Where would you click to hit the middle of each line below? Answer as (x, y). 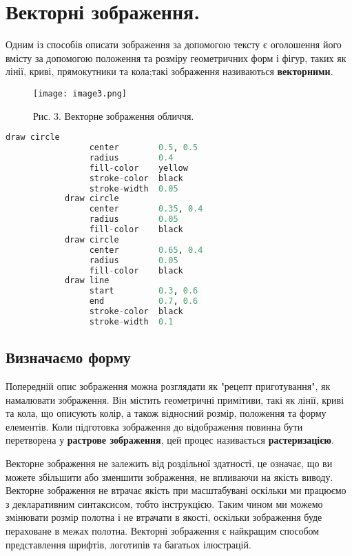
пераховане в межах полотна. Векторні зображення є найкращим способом (163, 530)
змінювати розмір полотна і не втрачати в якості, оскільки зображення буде (164, 517)
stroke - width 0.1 (131, 321)
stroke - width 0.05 (134, 188)
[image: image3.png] (80, 93)
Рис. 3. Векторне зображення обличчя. (114, 115)
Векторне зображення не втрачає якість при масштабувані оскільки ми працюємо (176, 490)
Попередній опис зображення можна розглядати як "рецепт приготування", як (168, 385)
